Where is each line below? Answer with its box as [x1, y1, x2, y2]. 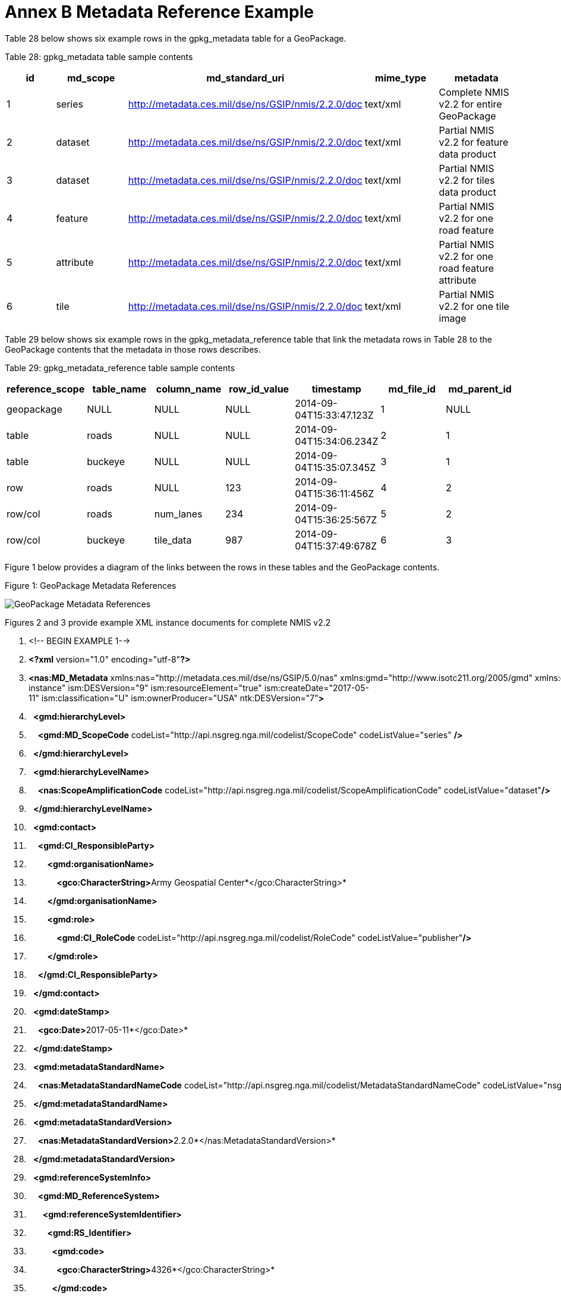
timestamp [311, 382, 361, 395]
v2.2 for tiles [439, 174, 495, 186]
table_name [92, 382, 147, 395]
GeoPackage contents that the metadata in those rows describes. [5, 344, 261, 354]
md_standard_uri [206, 71, 285, 84]
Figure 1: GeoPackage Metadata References [5, 580, 177, 591]
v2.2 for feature [439, 136, 509, 148]
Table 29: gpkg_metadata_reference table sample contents [5, 362, 235, 373]
